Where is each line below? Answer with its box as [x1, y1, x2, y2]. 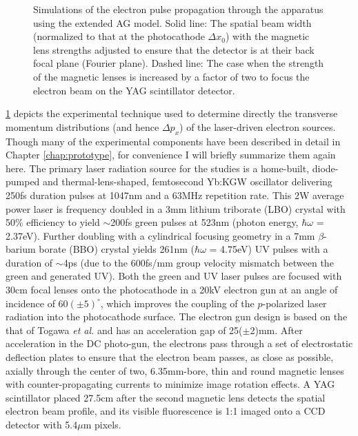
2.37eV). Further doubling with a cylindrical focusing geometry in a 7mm [6, 228, 315, 242]
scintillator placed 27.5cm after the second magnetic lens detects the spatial [6, 390, 326, 404]
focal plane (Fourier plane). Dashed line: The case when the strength [33, 56, 324, 70]
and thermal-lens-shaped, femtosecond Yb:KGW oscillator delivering [43, 174, 332, 189]
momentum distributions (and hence [6, 119, 159, 134]
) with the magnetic [225, 29, 310, 43]
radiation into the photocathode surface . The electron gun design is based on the [6, 309, 348, 324]
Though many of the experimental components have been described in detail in [6, 134, 341, 148]
